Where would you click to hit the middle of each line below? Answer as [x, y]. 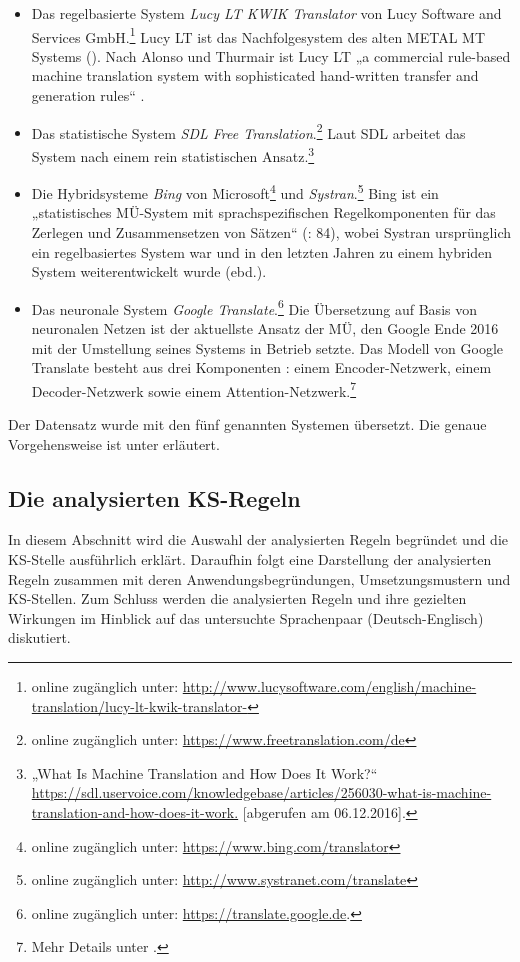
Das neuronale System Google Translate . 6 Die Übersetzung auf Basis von [254, 307]
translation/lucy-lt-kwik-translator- [139, 705]
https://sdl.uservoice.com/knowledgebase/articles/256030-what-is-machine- [261, 792]
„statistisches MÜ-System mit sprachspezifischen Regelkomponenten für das [263, 212]
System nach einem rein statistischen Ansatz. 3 [173, 154]
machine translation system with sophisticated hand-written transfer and [255, 75]
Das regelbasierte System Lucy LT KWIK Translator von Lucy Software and [266, 13]
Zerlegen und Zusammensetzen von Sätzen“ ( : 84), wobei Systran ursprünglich [271, 231]
